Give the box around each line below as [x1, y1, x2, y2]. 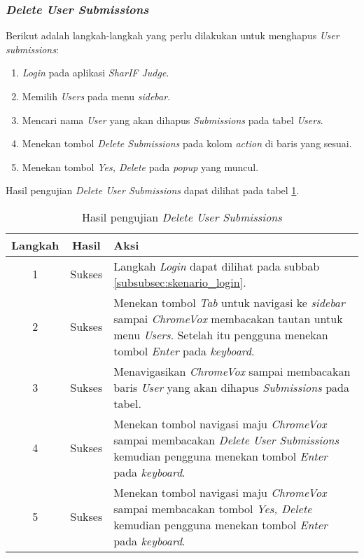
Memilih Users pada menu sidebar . [22, 89, 171, 103]
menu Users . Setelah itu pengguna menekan [113, 326, 328, 343]
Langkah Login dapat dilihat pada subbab [113, 257, 320, 274]
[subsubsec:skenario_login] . [113, 273, 246, 290]
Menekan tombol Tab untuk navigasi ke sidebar [113, 294, 345, 311]
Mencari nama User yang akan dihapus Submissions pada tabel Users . [22, 112, 323, 127]
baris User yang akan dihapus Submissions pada [113, 379, 349, 395]
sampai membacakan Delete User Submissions [113, 431, 339, 448]
